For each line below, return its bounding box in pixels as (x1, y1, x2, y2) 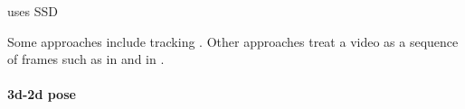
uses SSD (7, 2, 58, 20)
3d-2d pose (7, 85, 76, 104)
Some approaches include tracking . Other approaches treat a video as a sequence (7, 32, 459, 50)
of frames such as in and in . (7, 50, 165, 68)
